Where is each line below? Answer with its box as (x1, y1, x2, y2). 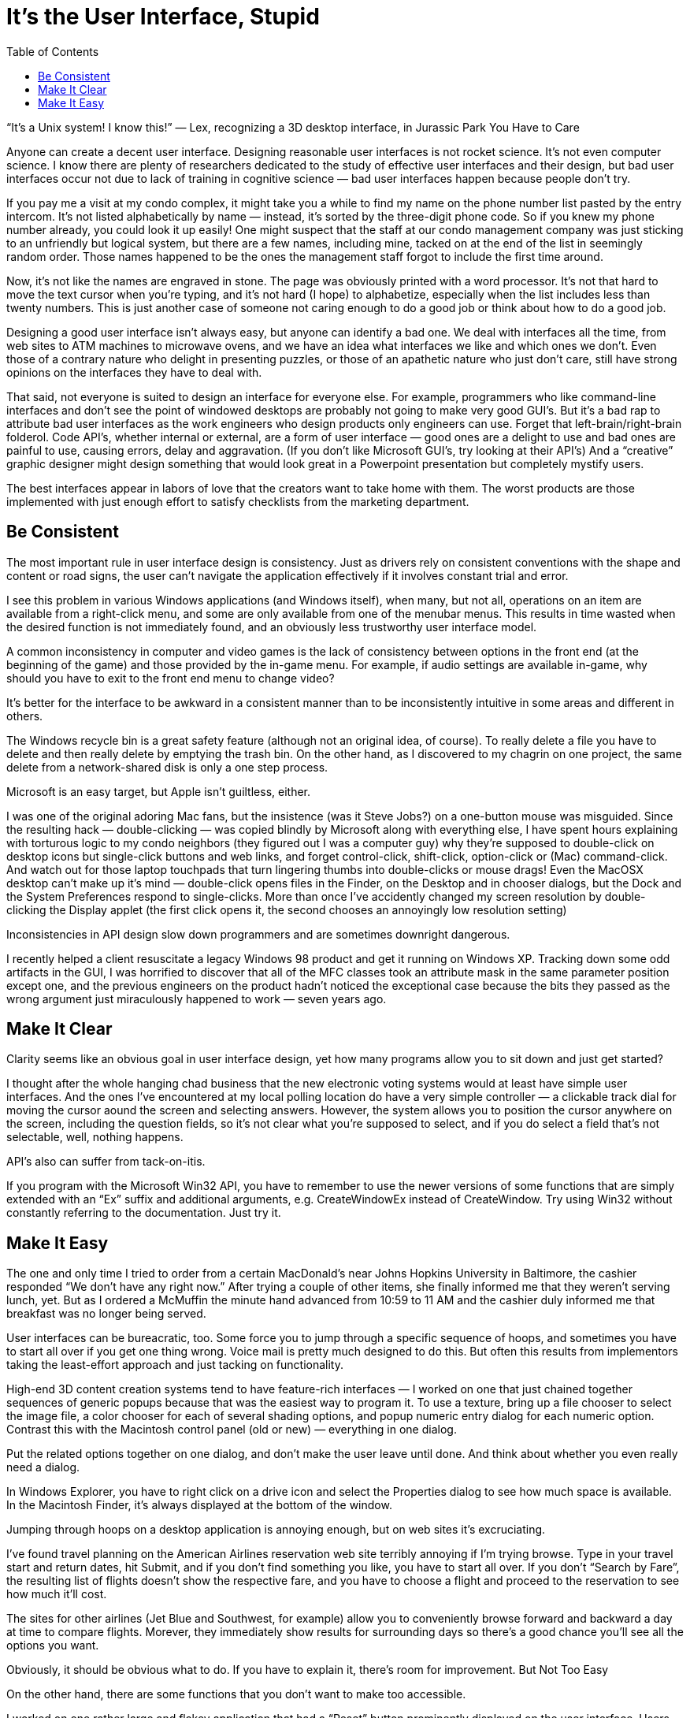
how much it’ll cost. (6, 1587, 107, 1601)
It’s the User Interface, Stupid (6, 3, 320, 30)
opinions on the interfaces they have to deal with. (6, 365, 262, 379)
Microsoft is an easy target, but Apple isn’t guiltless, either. (6, 784, 311, 798)
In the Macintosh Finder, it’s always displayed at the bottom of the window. (6, 1498, 392, 1512)
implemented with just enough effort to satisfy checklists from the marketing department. (6, 494, 469, 508)
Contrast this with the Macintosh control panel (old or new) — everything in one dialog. (6, 1422, 457, 1437)
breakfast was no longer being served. (6, 1307, 206, 1321)
